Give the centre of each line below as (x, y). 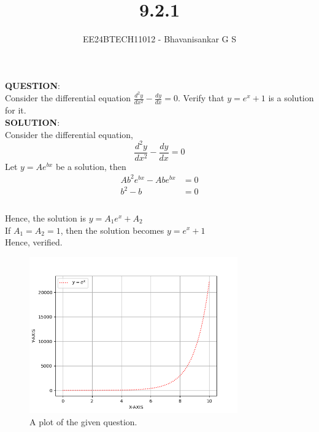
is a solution (291, 98)
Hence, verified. (34, 242)
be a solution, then (91, 166)
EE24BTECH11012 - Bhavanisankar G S (159, 39)
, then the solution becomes (112, 230)
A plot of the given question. (83, 421)
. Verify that (201, 98)
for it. (16, 110)
